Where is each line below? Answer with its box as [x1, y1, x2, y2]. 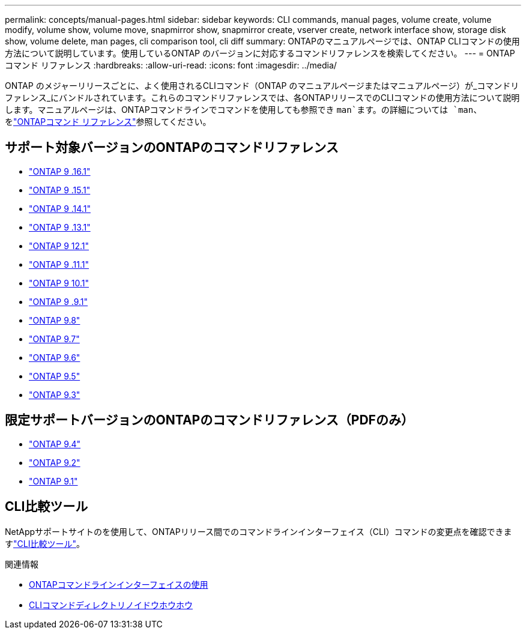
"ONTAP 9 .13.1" [29, 222, 91, 232]
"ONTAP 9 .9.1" [29, 296, 88, 307]
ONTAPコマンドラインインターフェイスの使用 [29, 579, 208, 590]
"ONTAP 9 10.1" [29, 277, 89, 288]
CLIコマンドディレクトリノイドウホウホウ [29, 599, 193, 610]
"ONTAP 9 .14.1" [29, 203, 91, 214]
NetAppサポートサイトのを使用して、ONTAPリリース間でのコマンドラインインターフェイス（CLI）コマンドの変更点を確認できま [5, 526, 512, 537]
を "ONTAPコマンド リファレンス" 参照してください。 [5, 116, 211, 127]
